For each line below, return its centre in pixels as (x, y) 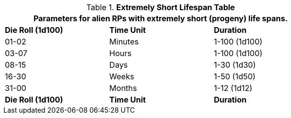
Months (123, 88)
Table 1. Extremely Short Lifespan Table (161, 7)
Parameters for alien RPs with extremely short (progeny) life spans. (161, 18)
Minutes (124, 42)
